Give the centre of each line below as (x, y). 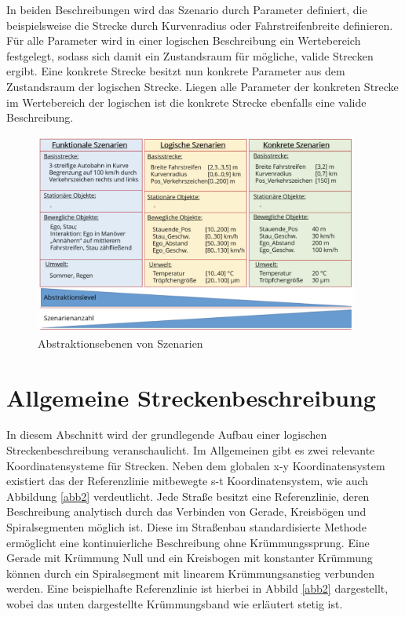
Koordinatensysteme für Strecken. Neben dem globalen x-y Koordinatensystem (196, 465)
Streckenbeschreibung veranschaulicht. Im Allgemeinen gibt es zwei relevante (191, 450)
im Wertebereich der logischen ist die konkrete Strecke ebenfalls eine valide (186, 102)
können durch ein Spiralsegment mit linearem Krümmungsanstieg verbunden (191, 573)
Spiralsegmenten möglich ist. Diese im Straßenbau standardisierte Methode (186, 527)
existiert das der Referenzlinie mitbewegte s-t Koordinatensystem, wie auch (188, 481)
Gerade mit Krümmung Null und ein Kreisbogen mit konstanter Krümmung (190, 558)
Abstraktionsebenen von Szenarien (120, 343)
